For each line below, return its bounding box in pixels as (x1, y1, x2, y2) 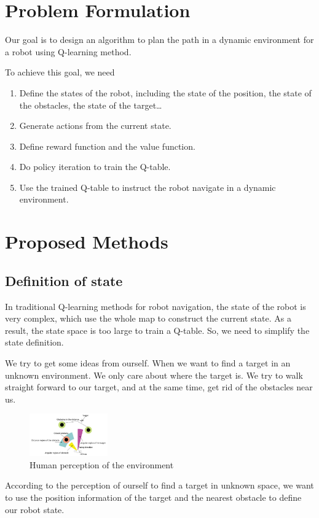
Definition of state (5, 271, 123, 290)
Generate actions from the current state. (19, 119, 171, 132)
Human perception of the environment (30, 458, 174, 471)
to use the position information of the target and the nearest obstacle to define (5, 490, 302, 503)
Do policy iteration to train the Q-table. (19, 160, 171, 173)
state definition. (5, 336, 64, 349)
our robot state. (5, 503, 65, 516)
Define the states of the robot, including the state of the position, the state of (19, 86, 312, 99)
